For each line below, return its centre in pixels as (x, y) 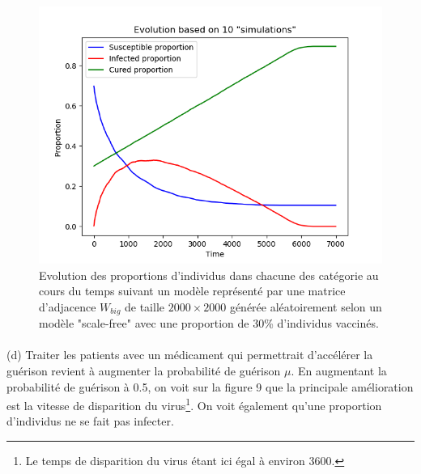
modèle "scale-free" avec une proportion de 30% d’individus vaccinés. (209, 323)
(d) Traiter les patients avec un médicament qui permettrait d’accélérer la (190, 355)
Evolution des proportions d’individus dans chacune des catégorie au (209, 275)
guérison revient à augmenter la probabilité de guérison (144, 371)
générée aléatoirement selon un (306, 306)
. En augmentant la (339, 371)
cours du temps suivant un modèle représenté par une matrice (192, 291)
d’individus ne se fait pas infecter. (90, 421)
